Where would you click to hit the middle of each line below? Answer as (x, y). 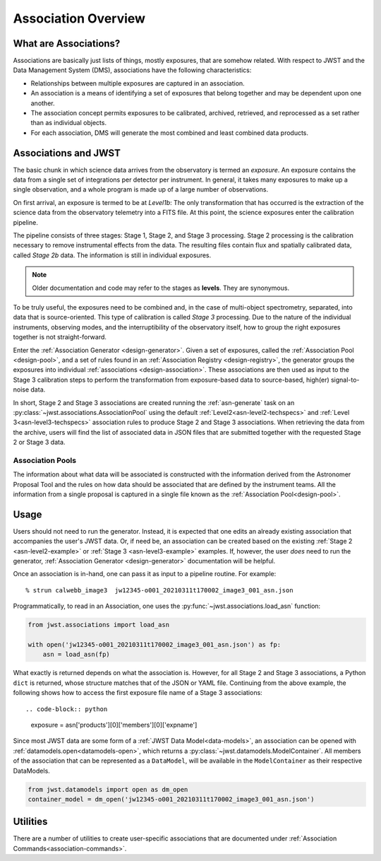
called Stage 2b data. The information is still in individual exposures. (112, 255)
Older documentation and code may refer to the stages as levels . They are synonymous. (161, 288)
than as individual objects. (69, 123)
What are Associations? (67, 43)
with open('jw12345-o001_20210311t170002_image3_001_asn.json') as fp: (155, 645)
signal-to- (345, 380)
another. (43, 103)
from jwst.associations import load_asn (98, 625)
